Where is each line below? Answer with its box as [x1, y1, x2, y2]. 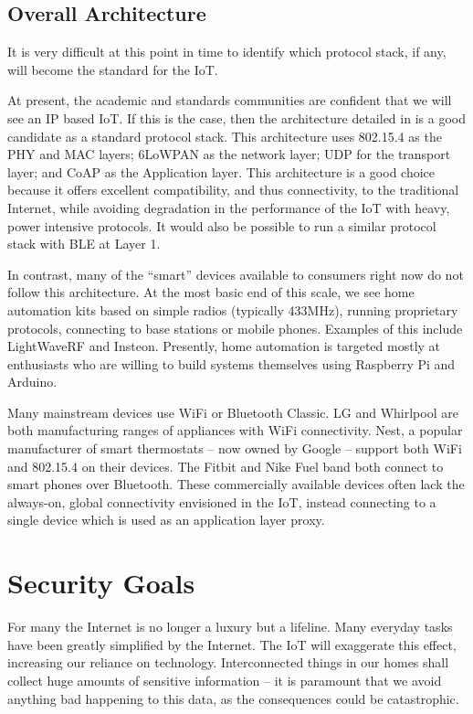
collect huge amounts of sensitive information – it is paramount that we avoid [7, 670, 442, 689]
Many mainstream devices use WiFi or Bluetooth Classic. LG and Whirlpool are [7, 402, 458, 421]
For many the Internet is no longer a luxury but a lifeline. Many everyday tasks [7, 617, 453, 636]
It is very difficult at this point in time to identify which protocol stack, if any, [7, 42, 447, 61]
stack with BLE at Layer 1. [7, 234, 161, 253]
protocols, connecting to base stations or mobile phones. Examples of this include [7, 318, 463, 337]
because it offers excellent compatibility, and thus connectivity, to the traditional [7, 180, 459, 199]
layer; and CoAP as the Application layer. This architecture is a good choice [7, 162, 436, 181]
